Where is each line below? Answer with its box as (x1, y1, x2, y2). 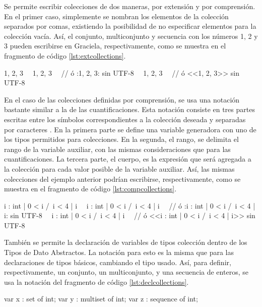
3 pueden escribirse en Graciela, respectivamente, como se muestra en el (4, 40, 226, 51)
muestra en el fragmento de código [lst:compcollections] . (4, 183, 177, 194)
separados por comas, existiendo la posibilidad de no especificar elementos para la (4, 21, 256, 31)
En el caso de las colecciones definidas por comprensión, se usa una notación (4, 94, 240, 105)
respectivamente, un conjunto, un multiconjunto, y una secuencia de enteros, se (4, 267, 248, 277)
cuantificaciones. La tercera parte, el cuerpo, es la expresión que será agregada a (4, 153, 251, 164)
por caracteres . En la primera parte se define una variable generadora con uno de (4, 124, 256, 134)
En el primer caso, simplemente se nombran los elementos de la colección (4, 11, 229, 21)
